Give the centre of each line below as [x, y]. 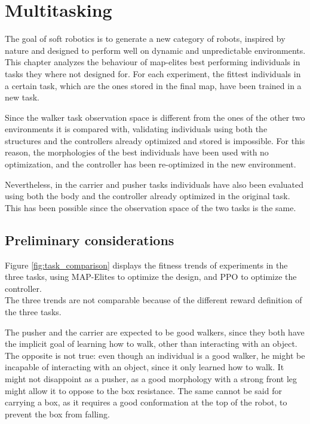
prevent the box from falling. [57, 414]
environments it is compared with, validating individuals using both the [136, 129]
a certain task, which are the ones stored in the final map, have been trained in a [153, 85]
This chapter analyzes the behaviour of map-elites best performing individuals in [153, 62]
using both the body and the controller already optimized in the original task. [148, 196]
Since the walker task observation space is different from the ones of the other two [155, 117]
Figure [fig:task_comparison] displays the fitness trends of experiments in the [146, 265]
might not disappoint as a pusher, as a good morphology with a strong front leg [151, 378]
